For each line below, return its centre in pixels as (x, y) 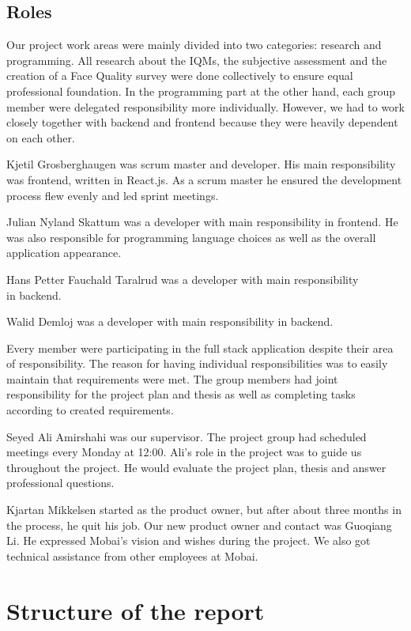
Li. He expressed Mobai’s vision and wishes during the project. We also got (189, 540)
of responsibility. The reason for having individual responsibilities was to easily (197, 363)
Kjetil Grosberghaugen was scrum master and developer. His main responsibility (201, 164)
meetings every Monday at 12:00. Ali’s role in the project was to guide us (184, 452)
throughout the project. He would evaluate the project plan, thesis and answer (196, 467)
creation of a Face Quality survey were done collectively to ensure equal (180, 76)
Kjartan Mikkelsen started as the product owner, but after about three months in (204, 510)
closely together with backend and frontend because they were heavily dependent (202, 122)
